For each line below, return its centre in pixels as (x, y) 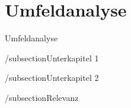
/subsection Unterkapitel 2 (52, 78)
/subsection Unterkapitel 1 (52, 58)
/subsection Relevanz (42, 97)
